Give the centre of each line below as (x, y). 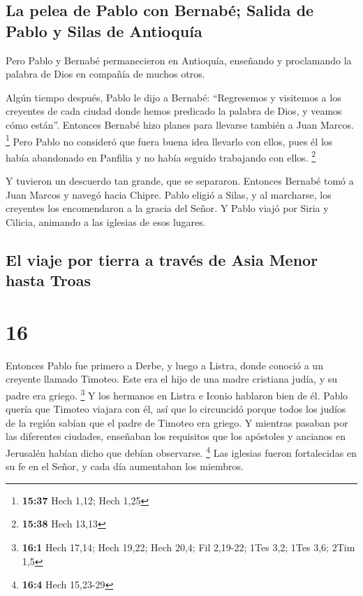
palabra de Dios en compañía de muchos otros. (105, 74)
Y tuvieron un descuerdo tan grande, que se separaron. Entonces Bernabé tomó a (180, 181)
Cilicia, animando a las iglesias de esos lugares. (106, 221)
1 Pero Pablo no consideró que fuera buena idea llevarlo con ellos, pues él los (169, 140)
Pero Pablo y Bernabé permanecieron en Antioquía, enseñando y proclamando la (179, 60)
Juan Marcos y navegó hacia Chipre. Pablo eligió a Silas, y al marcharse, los (169, 194)
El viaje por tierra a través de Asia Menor (162, 259)
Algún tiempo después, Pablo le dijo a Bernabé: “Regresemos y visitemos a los (173, 97)
